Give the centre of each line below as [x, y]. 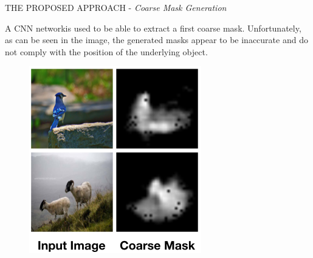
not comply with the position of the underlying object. [106, 51]
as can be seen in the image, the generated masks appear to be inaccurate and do [156, 40]
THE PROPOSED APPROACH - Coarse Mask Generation [116, 7]
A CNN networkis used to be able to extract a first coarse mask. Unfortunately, [153, 28]
